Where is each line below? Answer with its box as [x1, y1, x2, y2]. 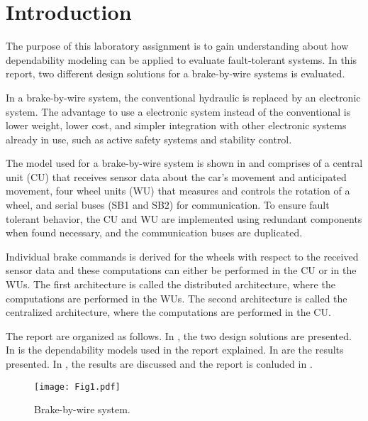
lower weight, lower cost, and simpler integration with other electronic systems [6, 118, 347, 133]
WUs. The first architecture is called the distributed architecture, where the [6, 277, 335, 292]
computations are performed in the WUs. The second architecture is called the [6, 290, 347, 305]
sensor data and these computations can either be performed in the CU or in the [6, 263, 357, 278]
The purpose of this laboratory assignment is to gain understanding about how [6, 38, 349, 53]
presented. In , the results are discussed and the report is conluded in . [6, 356, 313, 371]
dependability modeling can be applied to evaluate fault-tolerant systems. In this [6, 52, 357, 67]
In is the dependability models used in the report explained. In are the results [6, 342, 344, 357]
